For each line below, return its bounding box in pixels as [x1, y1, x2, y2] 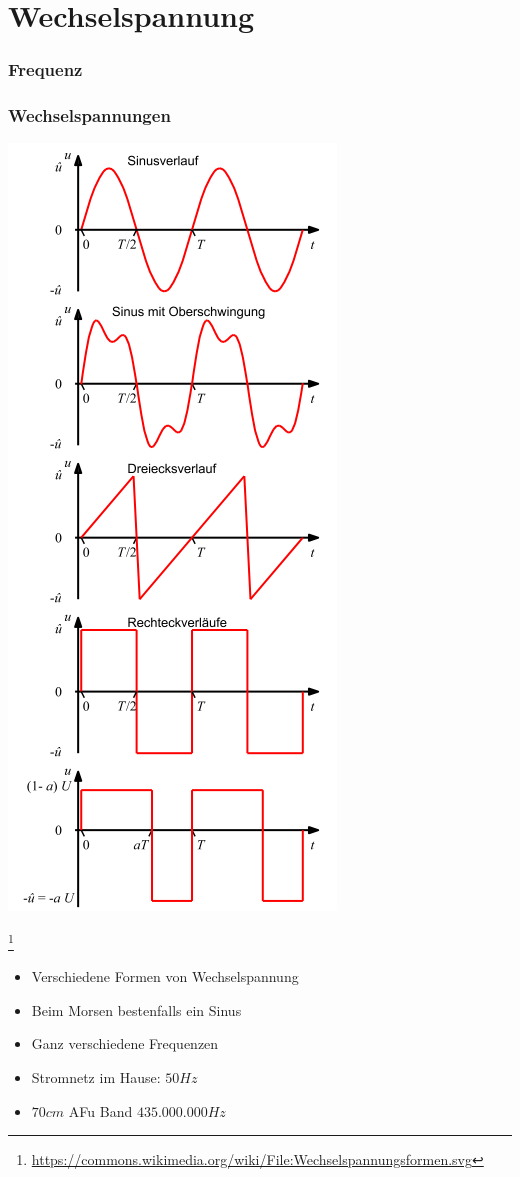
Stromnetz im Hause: [31, 1067, 161, 1088]
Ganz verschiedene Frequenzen [31, 1033, 219, 1054]
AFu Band [68, 1100, 133, 1121]
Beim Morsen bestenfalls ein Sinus [31, 999, 242, 1020]
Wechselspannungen [8, 103, 171, 128]
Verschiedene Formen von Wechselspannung [31, 966, 299, 987]
